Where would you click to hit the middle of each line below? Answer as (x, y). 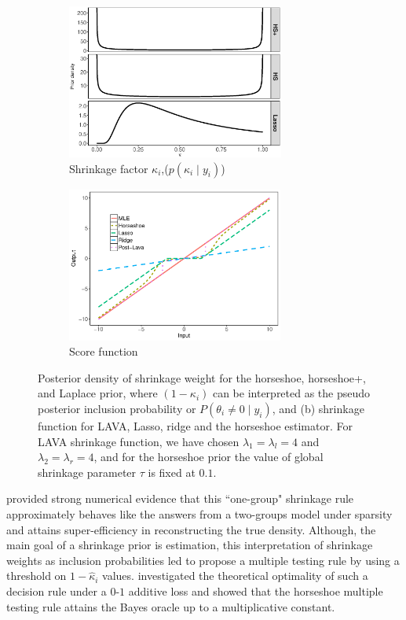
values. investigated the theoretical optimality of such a (235, 576)
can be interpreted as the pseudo (291, 393)
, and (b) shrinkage (318, 408)
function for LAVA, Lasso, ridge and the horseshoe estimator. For (195, 425)
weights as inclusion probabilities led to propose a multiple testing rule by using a (203, 560)
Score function (104, 351)
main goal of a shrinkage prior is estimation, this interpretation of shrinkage (190, 545)
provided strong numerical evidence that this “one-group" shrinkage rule (180, 498)
